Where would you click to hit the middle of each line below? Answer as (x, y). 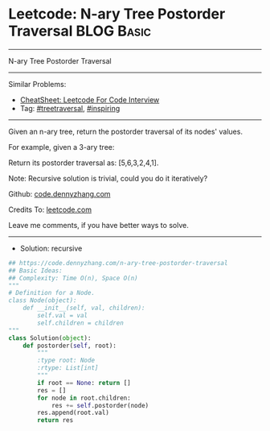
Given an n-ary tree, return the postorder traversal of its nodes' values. (126, 131)
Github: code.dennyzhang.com (59, 193)
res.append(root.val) (74, 413)
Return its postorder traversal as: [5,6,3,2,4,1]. (84, 163)
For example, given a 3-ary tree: (61, 147)
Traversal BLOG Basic (80, 31)
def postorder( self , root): (70, 346)
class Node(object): (43, 300)
